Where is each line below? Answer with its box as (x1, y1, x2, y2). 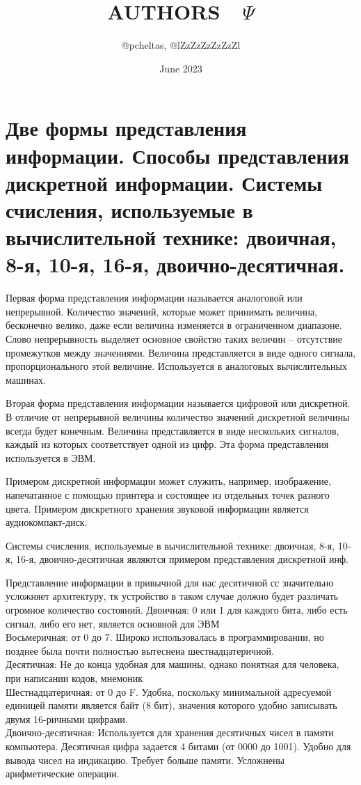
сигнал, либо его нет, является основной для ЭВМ (6, 616, 220, 630)
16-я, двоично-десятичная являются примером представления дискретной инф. (15, 552, 348, 566)
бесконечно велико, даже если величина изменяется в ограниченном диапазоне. (6, 318, 342, 332)
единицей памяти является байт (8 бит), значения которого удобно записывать (6, 698, 337, 713)
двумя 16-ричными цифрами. (6, 711, 128, 726)
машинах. (6, 372, 46, 387)
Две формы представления (6, 114, 247, 142)
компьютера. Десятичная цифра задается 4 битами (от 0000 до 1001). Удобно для (6, 739, 351, 753)
